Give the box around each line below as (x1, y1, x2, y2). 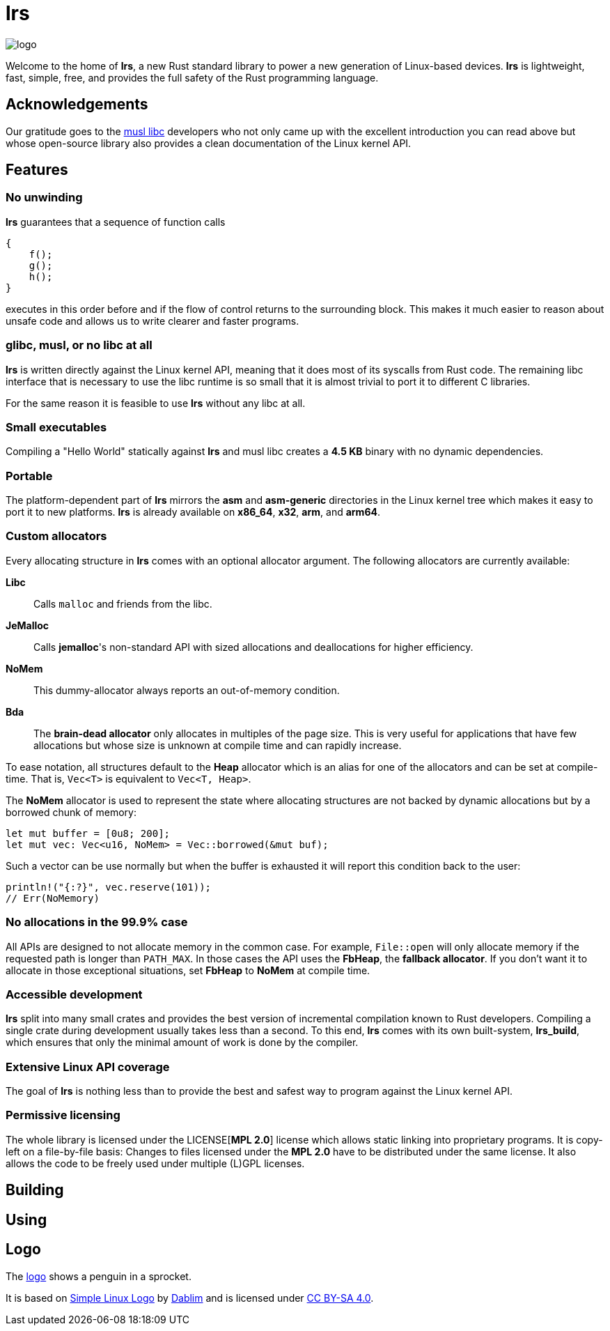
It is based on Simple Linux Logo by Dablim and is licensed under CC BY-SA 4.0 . (6, 1291, 374, 1304)
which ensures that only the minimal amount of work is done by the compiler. (6, 1036, 359, 1049)
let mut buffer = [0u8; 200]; (6, 827, 171, 839)
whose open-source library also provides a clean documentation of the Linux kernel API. (6, 137, 412, 149)
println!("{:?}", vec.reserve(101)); (6, 881, 212, 893)
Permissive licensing (6, 1108, 120, 1123)
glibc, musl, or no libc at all (6, 338, 152, 353)
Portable (6, 468, 53, 483)
